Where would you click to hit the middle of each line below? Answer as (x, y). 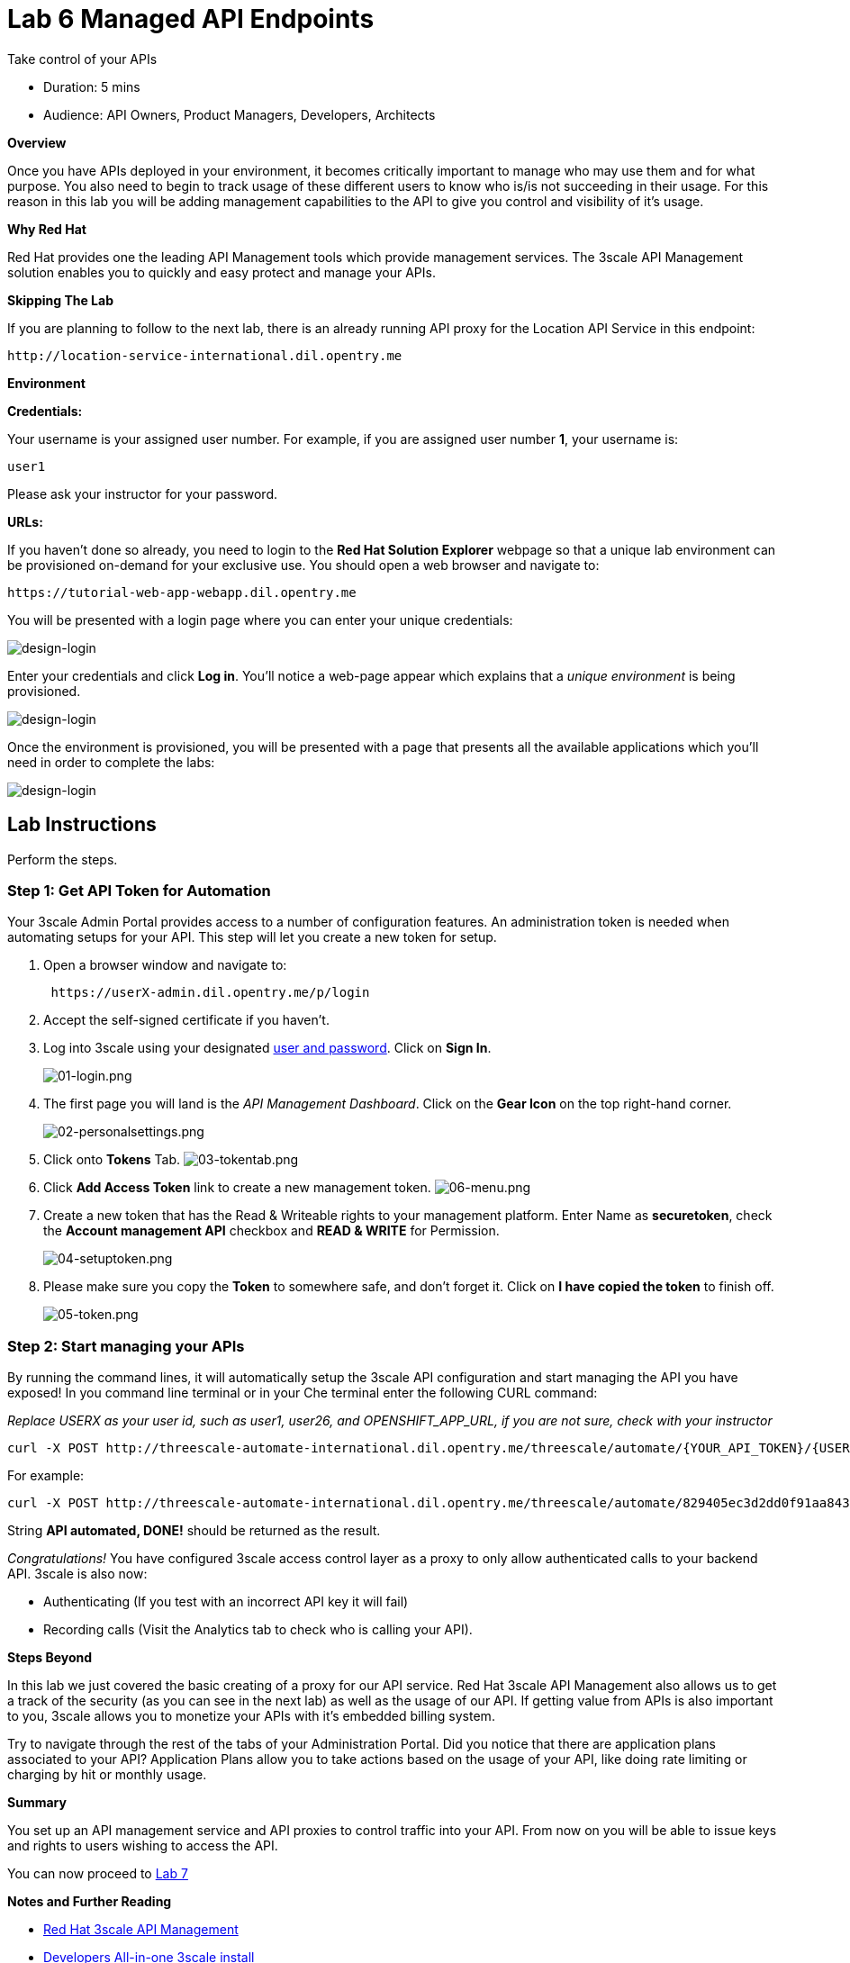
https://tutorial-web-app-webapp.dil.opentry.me (182, 592)
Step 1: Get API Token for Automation (139, 890)
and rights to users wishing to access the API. (143, 1846)
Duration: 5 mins (92, 86)
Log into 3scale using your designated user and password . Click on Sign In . (267, 1048)
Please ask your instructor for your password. (142, 493)
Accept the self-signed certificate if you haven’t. (186, 1020)
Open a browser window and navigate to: (165, 965)
